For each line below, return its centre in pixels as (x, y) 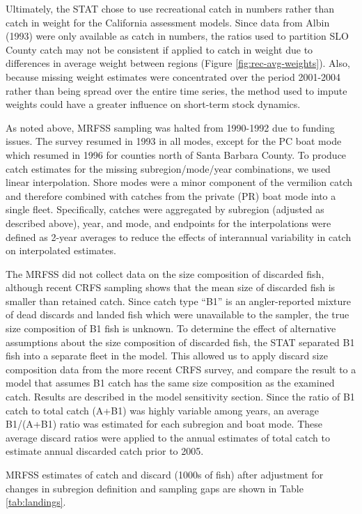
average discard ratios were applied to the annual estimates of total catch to (168, 437)
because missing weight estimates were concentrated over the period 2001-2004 (173, 76)
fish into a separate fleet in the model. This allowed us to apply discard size (167, 356)
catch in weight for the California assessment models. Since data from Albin (168, 22)
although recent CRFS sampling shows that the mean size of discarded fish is (171, 287)
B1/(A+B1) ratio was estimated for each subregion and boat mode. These (164, 424)
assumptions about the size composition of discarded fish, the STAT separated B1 (180, 342)
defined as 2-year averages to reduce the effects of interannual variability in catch (179, 236)
